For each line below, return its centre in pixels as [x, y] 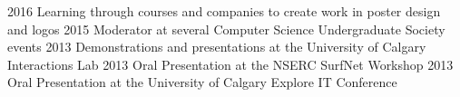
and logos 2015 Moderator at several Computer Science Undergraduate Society [226, 29]
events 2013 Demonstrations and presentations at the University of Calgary [217, 47]
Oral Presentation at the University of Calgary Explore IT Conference [202, 82]
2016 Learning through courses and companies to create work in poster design [224, 11]
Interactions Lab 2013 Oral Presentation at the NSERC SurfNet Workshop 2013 [230, 64]
